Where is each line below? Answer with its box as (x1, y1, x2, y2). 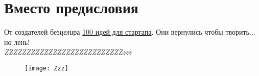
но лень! (4, 36, 30, 47)
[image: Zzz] (25, 64, 68, 72)
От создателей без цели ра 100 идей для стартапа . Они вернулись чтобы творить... (4, 27, 255, 37)
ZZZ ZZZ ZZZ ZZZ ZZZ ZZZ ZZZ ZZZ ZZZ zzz (4, 46, 131, 57)
